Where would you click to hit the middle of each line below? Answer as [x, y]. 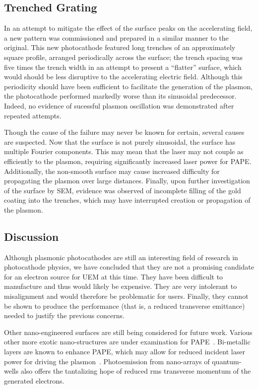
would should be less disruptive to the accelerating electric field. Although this [123, 77]
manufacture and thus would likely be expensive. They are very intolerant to [121, 286]
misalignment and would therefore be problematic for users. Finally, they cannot [126, 296]
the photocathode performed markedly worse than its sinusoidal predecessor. [120, 96]
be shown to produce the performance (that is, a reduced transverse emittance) [125, 306]
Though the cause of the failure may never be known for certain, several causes [124, 132]
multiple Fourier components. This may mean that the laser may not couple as [124, 151]
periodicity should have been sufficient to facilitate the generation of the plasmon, [128, 86]
